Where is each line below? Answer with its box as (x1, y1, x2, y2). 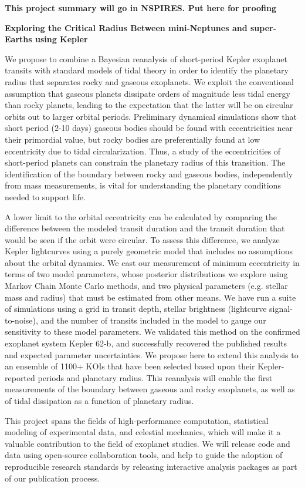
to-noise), (5, 314, 38, 326)
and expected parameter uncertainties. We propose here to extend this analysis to (5, 348, 299, 361)
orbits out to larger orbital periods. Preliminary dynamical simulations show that (5, 110, 297, 122)
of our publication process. (5, 472, 100, 484)
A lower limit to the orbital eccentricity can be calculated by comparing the (5, 210, 277, 223)
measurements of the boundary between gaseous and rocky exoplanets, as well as (5, 383, 295, 395)
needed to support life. (5, 190, 86, 203)
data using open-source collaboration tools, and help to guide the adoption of (5, 449, 283, 461)
